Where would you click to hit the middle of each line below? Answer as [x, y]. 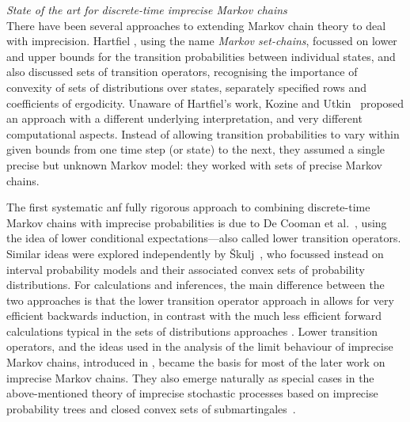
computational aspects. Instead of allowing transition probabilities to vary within [203, 133]
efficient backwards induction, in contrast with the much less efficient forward [194, 316]
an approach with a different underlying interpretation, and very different [184, 118]
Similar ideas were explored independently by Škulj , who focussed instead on [195, 253]
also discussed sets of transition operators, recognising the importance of [182, 72]
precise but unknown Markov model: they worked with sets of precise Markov [194, 164]
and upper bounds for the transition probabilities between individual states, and [201, 56]
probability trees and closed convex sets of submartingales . [151, 408]
